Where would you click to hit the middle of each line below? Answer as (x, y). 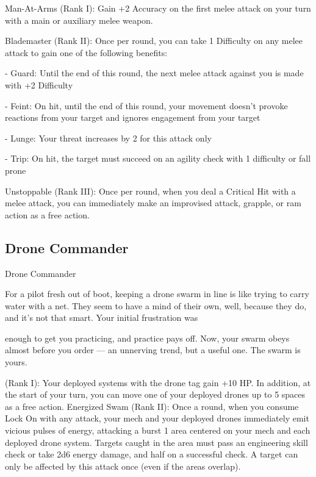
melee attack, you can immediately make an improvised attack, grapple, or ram (153, 203)
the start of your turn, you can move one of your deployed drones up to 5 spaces (155, 394)
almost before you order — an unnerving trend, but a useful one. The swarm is (153, 350)
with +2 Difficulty (39, 84)
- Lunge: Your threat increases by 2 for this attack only (108, 138)
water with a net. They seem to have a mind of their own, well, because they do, (156, 305)
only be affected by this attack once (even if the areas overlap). (123, 466)
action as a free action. (47, 214)
